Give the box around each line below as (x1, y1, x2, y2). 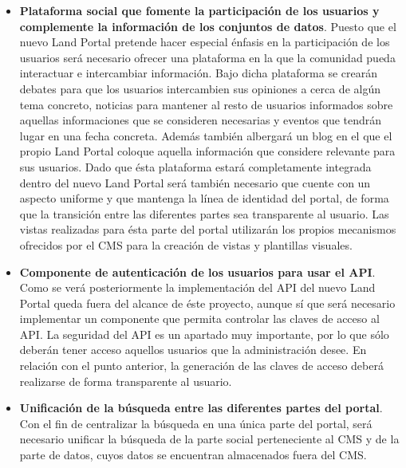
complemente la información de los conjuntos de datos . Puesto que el (19, 18, 396, 34)
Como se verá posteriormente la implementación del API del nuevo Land (19, 279, 376, 296)
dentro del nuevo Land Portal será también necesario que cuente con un (19, 174, 371, 191)
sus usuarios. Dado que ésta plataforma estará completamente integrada (19, 158, 372, 175)
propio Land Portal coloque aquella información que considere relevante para (19, 143, 396, 159)
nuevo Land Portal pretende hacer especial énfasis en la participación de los (19, 33, 390, 50)
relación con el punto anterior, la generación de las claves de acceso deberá (19, 357, 384, 374)
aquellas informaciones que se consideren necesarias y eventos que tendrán (19, 112, 382, 128)
